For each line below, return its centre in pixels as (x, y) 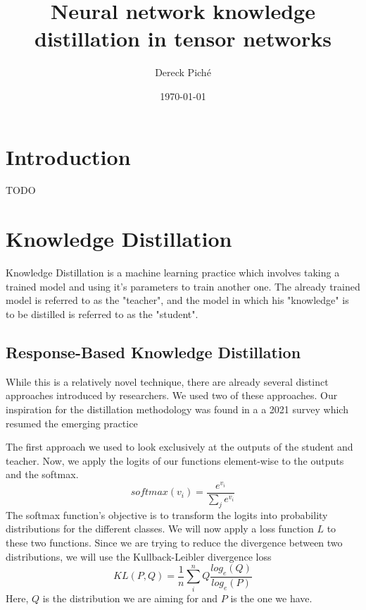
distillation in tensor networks (183, 38)
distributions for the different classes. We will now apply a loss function (160, 529)
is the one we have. (271, 598)
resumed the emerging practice (72, 423)
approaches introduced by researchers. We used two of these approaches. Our (172, 395)
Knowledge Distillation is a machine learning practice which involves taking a (173, 273)
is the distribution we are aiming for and (130, 598)
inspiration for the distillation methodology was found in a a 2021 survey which (177, 409)
